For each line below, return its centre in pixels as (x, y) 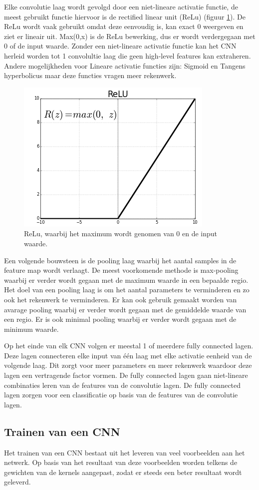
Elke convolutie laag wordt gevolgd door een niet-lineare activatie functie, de (121, 7)
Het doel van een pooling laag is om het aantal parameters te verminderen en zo (127, 290)
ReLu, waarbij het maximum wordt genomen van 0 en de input (121, 233)
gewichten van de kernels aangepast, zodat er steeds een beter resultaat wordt (123, 472)
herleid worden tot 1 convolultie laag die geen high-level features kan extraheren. (128, 55)
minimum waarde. (31, 329)
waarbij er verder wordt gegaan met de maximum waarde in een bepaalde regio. (126, 280)
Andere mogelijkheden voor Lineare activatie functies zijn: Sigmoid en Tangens (125, 65)
